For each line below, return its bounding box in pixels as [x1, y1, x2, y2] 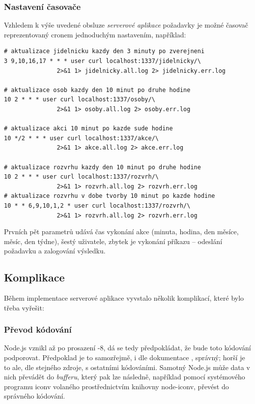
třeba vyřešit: [4, 302, 44, 312]
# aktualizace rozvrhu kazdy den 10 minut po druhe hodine [4, 163, 201, 171]
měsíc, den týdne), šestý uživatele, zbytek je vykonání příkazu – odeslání [4, 236, 223, 246]
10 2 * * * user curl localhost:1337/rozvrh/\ [4, 173, 159, 181]
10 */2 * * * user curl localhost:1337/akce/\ [4, 134, 159, 142]
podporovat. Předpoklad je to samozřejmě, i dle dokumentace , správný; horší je [4, 352, 245, 363]
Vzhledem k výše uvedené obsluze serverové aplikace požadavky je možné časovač [4, 20, 249, 30]
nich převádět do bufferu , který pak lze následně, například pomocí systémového [4, 372, 245, 382]
